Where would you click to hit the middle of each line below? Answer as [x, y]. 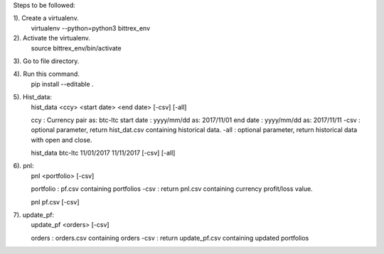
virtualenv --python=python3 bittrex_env [91, 28]
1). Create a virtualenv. [46, 18]
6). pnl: [24, 166]
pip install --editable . [62, 84]
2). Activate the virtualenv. [52, 38]
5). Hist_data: [33, 97]
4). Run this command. [46, 74]
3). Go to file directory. [46, 61]
